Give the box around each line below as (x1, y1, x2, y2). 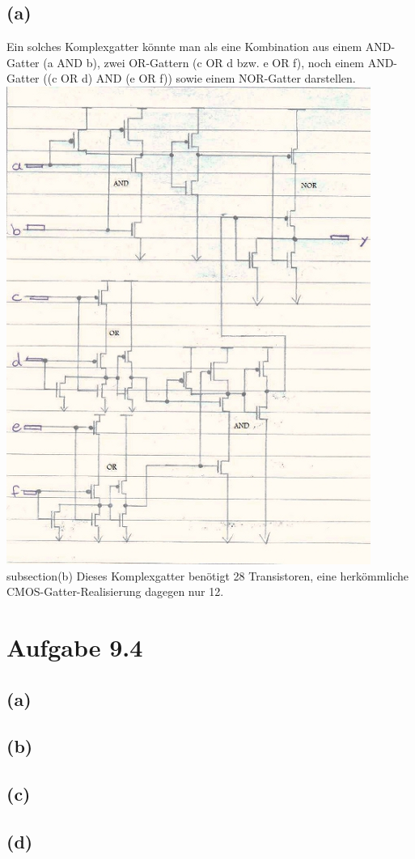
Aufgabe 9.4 (6, 630, 143, 663)
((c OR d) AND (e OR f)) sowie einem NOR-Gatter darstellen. (43, 70, 356, 87)
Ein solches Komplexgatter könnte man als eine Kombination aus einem (6, 38, 362, 55)
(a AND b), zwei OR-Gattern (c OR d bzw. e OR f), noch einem (43, 53, 365, 70)
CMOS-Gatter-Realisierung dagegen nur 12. (6, 583, 224, 600)
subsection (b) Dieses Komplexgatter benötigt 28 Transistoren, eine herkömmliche (6, 567, 409, 584)
